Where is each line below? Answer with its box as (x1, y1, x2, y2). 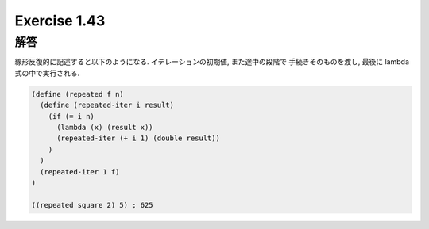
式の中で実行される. (14, 68, 80, 78)
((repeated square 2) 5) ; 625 (31, 200, 154, 209)
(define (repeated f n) (31, 90, 125, 98)
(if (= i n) (48, 112, 95, 120)
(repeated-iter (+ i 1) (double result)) (56, 134, 220, 143)
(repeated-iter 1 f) (40, 167, 120, 176)
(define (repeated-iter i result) (40, 101, 175, 110)
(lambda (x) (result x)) (56, 123, 154, 132)
